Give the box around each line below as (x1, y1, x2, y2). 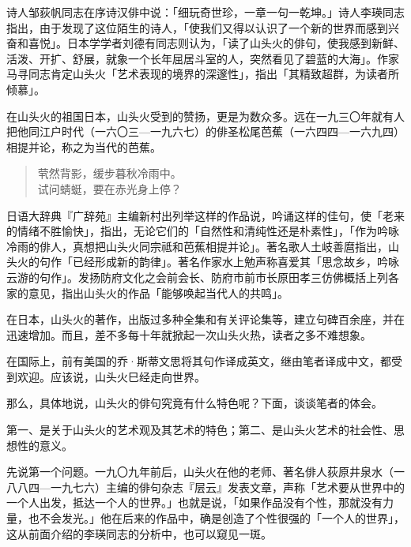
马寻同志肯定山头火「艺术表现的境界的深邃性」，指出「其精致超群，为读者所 (6, 66, 399, 82)
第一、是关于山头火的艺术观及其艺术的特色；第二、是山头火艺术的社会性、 (6, 421, 394, 438)
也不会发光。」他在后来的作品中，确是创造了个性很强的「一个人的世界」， (28, 510, 405, 526)
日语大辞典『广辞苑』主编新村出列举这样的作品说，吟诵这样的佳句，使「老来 (6, 207, 405, 223)
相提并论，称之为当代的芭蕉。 (6, 138, 161, 155)
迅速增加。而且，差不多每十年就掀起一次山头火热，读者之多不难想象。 (6, 326, 371, 343)
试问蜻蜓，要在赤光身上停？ (37, 180, 182, 197)
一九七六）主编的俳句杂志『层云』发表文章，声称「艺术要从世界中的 (50, 478, 405, 495)
